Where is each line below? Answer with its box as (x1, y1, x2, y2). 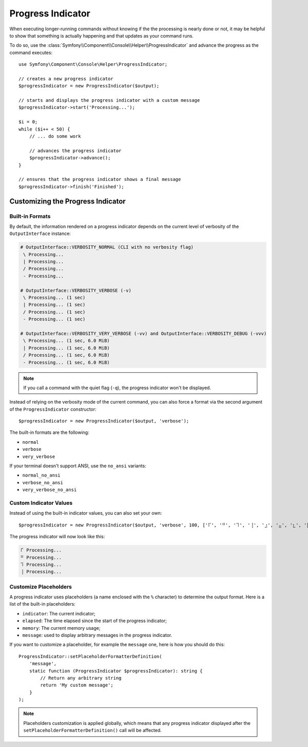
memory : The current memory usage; (22, 625, 101, 631)
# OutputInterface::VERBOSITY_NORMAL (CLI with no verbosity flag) (20, 244, 194, 250)
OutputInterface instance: (9, 230, 71, 236)
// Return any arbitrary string (40, 675, 122, 681)
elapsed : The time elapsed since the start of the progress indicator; (22, 617, 167, 624)
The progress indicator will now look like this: (9, 534, 105, 540)
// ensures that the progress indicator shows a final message (18, 176, 181, 183)
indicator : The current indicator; (22, 610, 95, 616)
